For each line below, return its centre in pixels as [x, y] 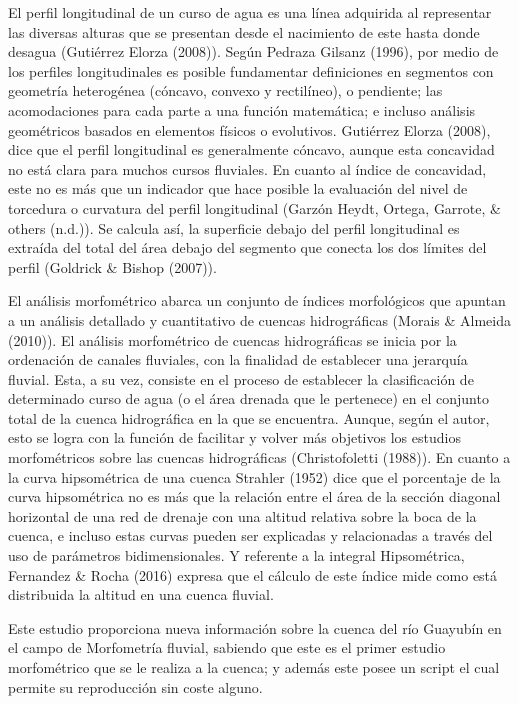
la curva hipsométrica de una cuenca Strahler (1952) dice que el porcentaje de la [254, 476]
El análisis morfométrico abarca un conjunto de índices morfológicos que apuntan [257, 300]
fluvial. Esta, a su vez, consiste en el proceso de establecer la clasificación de [241, 378]
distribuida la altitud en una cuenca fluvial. [141, 594]
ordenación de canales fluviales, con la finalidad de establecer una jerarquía [238, 359]
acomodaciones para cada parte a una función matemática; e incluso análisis [242, 109]
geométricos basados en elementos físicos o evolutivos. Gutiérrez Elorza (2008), [249, 129]
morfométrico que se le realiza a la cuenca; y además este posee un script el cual [254, 667]
